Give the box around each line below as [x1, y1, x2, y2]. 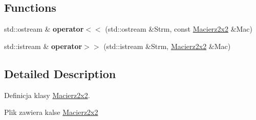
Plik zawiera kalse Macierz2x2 [4, 107, 98, 117]
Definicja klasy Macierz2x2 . [4, 89, 90, 100]
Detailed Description [4, 65, 116, 81]
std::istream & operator [4, 40, 82, 51]
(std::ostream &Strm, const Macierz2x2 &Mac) [105, 23, 253, 34]
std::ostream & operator [4, 23, 84, 34]
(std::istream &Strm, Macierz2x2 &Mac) [103, 40, 231, 51]
